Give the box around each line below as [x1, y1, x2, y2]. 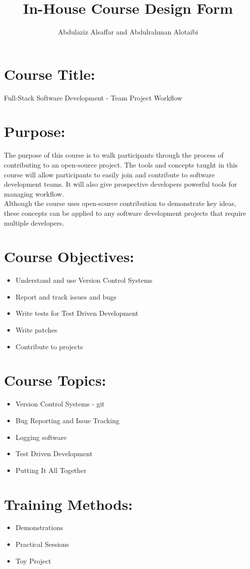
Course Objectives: [4, 246, 134, 267]
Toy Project [15, 555, 51, 566]
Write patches [15, 325, 58, 335]
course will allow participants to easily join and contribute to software [4, 169, 215, 179]
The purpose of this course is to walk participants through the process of [4, 150, 224, 160]
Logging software [15, 432, 67, 442]
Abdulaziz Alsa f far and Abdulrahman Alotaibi [58, 27, 198, 37]
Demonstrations [15, 522, 63, 533]
